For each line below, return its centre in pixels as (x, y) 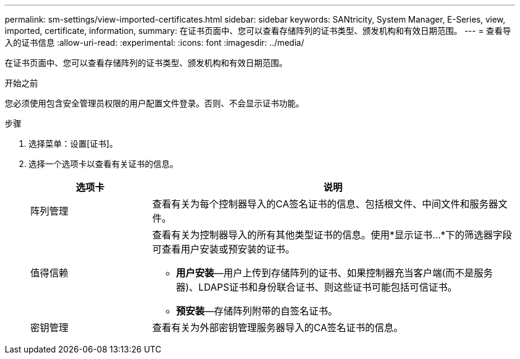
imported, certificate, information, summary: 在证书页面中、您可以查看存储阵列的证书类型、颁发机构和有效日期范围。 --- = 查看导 (258, 31)
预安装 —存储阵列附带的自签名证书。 (257, 311)
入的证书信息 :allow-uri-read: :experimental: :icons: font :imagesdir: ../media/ (155, 42)
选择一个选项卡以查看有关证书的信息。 (103, 164)
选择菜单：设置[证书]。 (73, 144)
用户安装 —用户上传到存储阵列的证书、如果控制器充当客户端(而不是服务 (334, 273)
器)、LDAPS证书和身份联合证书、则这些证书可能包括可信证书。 (316, 287)
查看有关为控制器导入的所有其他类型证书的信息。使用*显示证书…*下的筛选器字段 (332, 235)
